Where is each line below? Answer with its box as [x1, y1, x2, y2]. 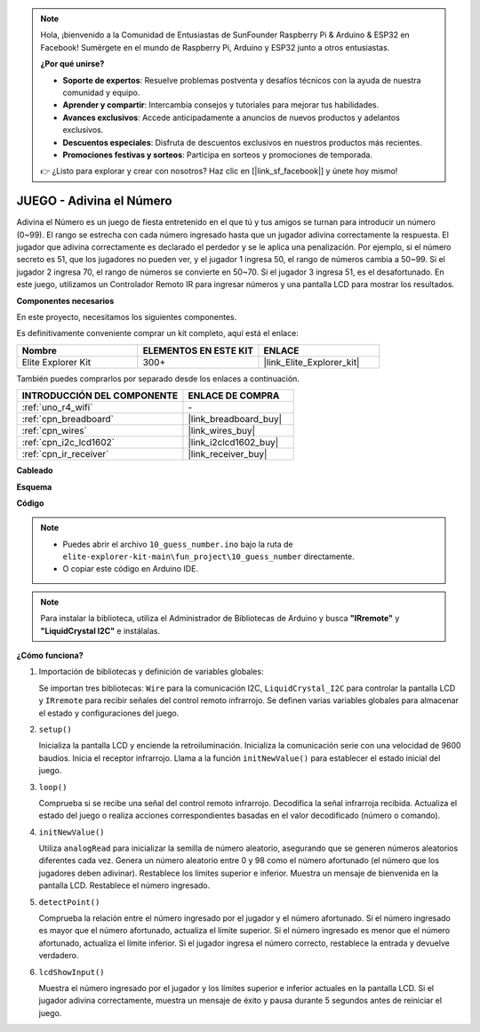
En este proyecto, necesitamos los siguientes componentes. [16, 311, 237, 322]
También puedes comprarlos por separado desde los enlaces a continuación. [16, 373, 300, 384]
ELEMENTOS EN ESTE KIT [142, 344, 253, 356]
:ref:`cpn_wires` [21, 425, 88, 437]
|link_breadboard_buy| [188, 413, 283, 426]
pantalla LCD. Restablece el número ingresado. [38, 880, 211, 891]
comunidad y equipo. [62, 87, 140, 98]
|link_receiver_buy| [188, 448, 268, 460]
